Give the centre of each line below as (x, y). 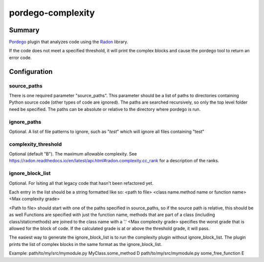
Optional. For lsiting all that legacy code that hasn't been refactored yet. (81, 183)
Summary (24, 30)
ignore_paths (25, 122)
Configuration (31, 72)
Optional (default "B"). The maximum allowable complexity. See (73, 154)
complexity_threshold (35, 144)
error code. (20, 57)
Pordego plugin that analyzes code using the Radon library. (69, 42)
